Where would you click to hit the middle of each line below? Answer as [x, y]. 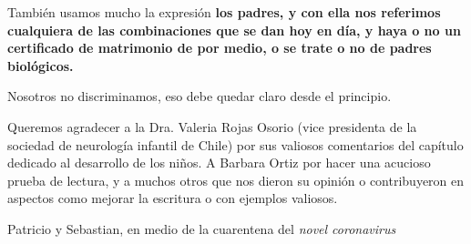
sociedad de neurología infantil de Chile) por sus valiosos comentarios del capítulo [235, 144]
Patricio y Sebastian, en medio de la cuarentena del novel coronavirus [202, 228]
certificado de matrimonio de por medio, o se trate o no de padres [220, 48]
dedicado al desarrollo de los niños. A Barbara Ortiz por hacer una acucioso [219, 163]
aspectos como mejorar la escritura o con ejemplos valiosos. [173, 198]
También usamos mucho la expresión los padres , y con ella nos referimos [224, 12]
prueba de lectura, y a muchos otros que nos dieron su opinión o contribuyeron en [236, 180]
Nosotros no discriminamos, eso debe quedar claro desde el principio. [200, 96]
